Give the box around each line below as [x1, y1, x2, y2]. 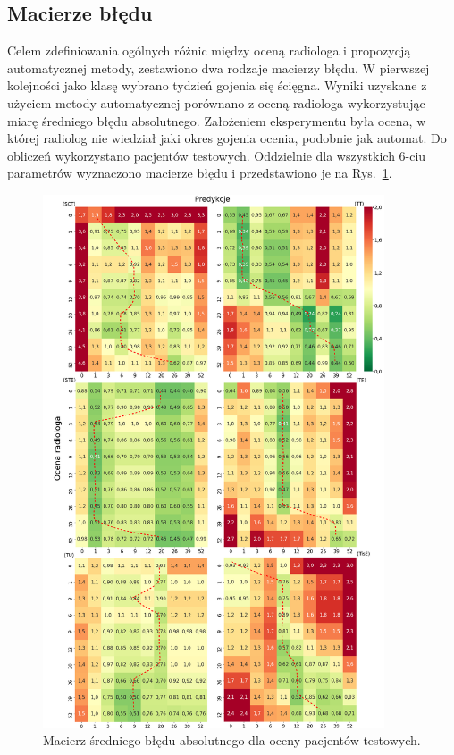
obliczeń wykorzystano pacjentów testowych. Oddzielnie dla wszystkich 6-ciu [7, 146, 426, 164]
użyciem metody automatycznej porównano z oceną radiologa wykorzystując [7, 93, 425, 112]
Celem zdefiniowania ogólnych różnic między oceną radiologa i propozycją [7, 41, 411, 60]
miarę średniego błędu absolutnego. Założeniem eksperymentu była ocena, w [7, 111, 426, 130]
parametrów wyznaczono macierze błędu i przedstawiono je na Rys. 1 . [7, 164, 392, 182]
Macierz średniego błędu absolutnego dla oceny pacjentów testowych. [43, 731, 421, 750]
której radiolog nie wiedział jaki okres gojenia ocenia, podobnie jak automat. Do [7, 129, 447, 147]
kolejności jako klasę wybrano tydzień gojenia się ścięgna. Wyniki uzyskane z [7, 76, 427, 95]
